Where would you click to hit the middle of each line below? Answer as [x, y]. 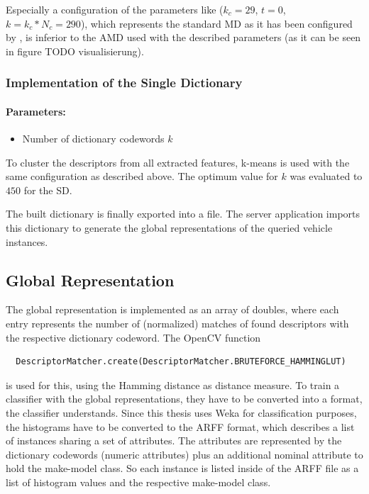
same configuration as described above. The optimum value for [142, 176]
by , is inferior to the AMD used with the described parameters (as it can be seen [183, 37]
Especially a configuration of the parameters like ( [115, 9]
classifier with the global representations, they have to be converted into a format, [184, 399]
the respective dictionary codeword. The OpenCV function [133, 337]
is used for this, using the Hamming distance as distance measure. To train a [173, 384]
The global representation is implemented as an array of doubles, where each [172, 309]
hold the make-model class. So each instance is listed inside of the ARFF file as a [182, 468]
